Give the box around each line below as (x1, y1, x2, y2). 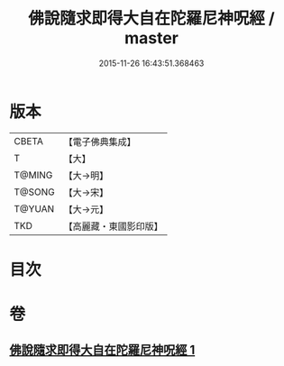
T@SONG (14, 186, 56, 198)
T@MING (14, 169, 53, 181)
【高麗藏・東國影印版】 (63, 220, 164, 233)
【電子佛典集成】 (63, 135, 137, 148)
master (124, 28, 179, 49)
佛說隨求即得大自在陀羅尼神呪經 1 (9, 343, 196, 358)
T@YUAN (14, 202, 55, 215)
